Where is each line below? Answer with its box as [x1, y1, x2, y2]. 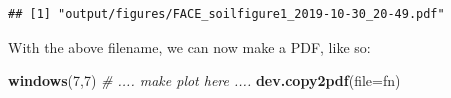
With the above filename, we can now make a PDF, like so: [8, 36, 371, 57]
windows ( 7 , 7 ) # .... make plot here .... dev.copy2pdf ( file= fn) [8, 70, 401, 91]
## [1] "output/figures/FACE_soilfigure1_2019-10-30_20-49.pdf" [8, 7, 445, 21]
